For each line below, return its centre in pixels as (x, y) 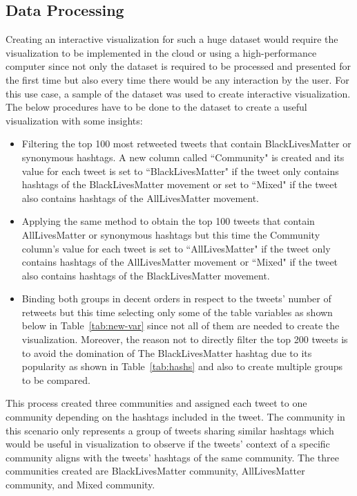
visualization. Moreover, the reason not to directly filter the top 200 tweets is (185, 339)
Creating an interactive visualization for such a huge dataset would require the (172, 39)
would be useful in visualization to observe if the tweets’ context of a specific (168, 444)
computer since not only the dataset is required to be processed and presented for (178, 66)
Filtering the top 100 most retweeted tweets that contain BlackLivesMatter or (186, 144)
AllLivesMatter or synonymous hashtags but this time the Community (171, 234)
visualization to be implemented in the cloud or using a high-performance (161, 52)
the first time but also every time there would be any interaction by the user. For (177, 79)
